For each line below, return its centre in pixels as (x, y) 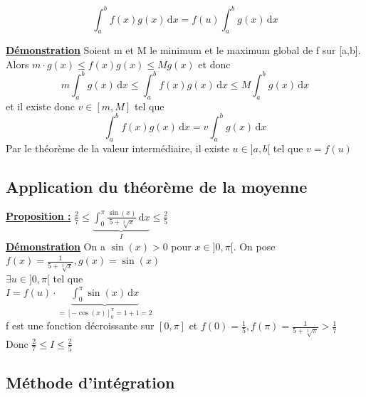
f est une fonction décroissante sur (80, 325)
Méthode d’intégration (90, 382)
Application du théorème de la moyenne (157, 186)
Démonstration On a (56, 246)
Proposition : (38, 216)
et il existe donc (40, 106)
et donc (214, 64)
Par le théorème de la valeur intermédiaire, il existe (117, 148)
